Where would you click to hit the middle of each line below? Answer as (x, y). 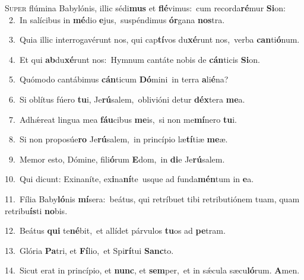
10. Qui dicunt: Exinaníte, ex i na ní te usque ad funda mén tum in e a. (129, 179)
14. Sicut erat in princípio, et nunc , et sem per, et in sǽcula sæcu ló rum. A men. (152, 270)
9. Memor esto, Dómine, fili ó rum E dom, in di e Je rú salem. (117, 159)
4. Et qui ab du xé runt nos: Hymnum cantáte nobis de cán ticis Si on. (134, 59)
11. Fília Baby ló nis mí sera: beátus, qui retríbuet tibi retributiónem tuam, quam (152, 198)
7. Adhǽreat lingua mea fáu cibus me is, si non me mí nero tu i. (123, 119)
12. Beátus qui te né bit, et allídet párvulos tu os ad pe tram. (115, 230)
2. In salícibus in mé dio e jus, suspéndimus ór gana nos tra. (117, 19)
